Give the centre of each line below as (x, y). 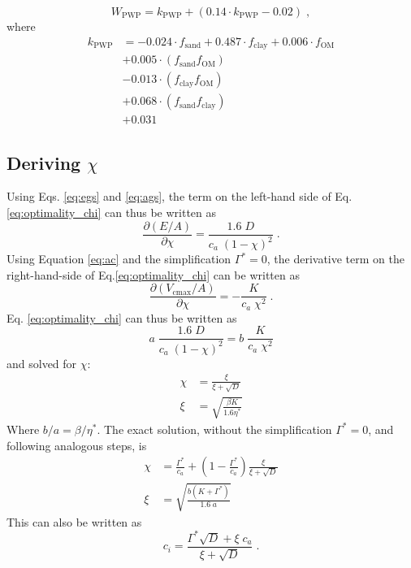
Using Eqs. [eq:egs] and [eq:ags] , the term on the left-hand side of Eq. (180, 196)
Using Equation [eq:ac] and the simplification (119, 258)
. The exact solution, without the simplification (214, 429)
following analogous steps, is (77, 445)
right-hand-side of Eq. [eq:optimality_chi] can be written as (153, 274)
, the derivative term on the (335, 258)
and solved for (42, 363)
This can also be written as (74, 521)
